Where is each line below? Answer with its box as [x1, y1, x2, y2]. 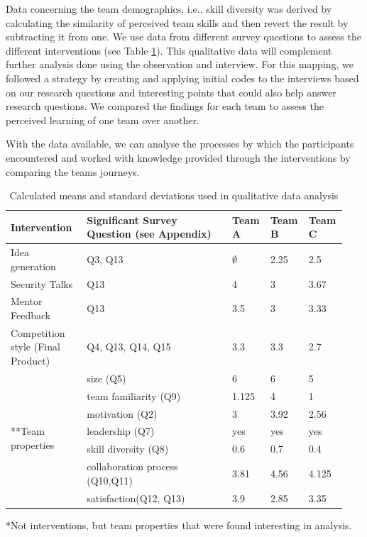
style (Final [11, 339, 60, 354]
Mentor [11, 294, 43, 309]
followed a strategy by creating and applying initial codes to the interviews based [6, 70, 359, 85]
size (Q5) [87, 370, 126, 385]
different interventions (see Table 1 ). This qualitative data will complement [6, 43, 332, 57]
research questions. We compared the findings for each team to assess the [6, 99, 324, 114]
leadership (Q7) [87, 423, 155, 438]
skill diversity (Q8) [87, 441, 169, 456]
